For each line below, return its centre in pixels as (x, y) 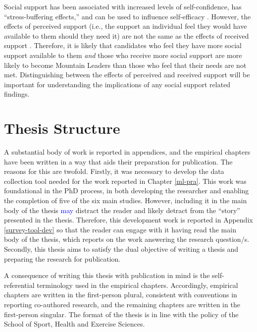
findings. (17, 94)
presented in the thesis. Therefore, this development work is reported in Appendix (128, 220)
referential (19, 285)
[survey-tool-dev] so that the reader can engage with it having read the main (120, 229)
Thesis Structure (62, 128)
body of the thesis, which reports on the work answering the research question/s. (127, 239)
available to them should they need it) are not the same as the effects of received (127, 35)
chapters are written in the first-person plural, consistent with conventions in (121, 295)
